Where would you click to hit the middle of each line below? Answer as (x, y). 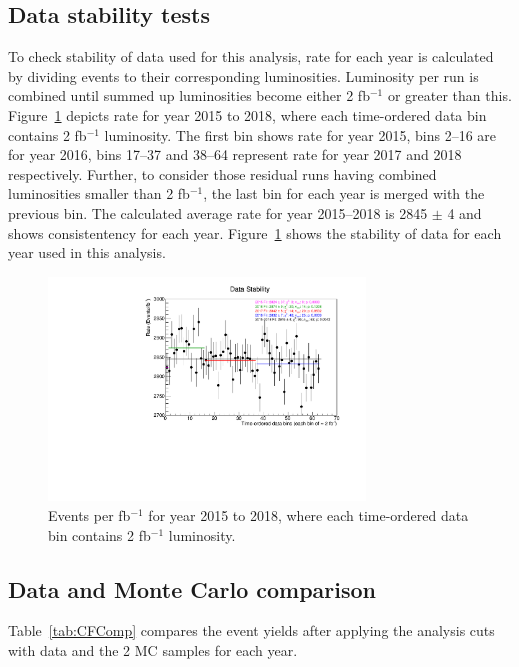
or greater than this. (449, 95)
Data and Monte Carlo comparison (192, 588)
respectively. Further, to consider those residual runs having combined (222, 173)
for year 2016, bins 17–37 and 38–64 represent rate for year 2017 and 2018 (235, 154)
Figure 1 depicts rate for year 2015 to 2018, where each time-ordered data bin (247, 114)
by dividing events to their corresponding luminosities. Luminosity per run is (243, 75)
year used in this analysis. (87, 252)
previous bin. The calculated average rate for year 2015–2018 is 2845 (218, 212)
